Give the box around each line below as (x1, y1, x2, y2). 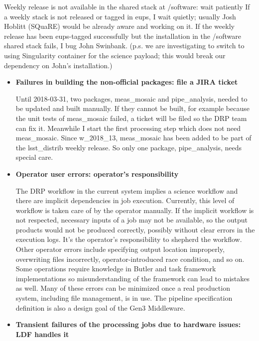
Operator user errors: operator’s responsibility (15, 168, 179, 179)
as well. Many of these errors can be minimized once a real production (15, 283, 230, 293)
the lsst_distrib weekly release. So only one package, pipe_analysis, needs (15, 142, 242, 152)
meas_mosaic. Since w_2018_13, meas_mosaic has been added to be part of (15, 132, 252, 143)
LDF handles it (15, 329, 69, 339)
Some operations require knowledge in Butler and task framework (15, 263, 216, 274)
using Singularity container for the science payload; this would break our (4, 50, 226, 60)
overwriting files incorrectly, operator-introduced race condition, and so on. (15, 253, 245, 264)
